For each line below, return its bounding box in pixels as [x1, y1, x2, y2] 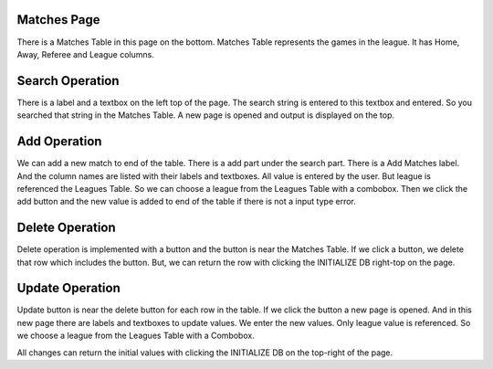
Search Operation [16, 73, 120, 89]
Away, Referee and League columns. [16, 48, 154, 59]
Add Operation [16, 133, 102, 150]
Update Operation [16, 280, 121, 296]
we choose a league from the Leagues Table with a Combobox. [16, 330, 255, 342]
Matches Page [16, 12, 100, 27]
